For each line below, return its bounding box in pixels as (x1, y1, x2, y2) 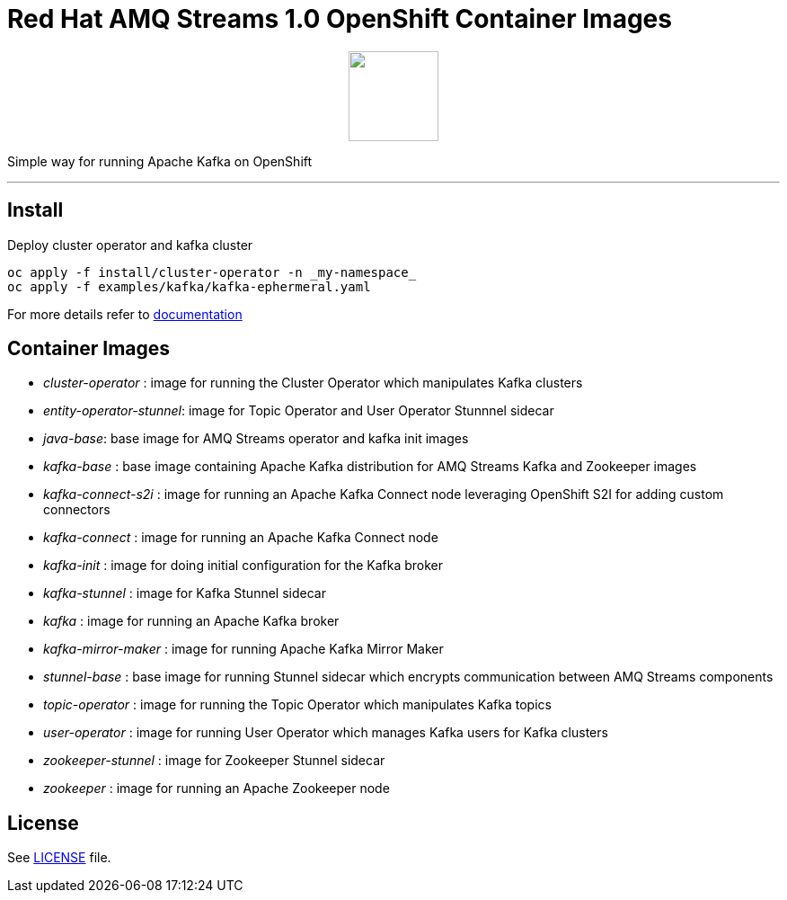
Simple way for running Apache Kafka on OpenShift (7, 153, 313, 169)
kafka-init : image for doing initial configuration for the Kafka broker (43, 557, 444, 574)
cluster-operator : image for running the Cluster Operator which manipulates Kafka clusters (43, 375, 583, 391)
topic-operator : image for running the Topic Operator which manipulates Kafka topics (43, 697, 552, 713)
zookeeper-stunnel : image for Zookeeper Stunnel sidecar (43, 753, 385, 769)
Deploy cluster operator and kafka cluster (7, 236, 253, 253)
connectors (43, 502, 111, 518)
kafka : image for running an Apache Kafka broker (43, 613, 340, 629)
